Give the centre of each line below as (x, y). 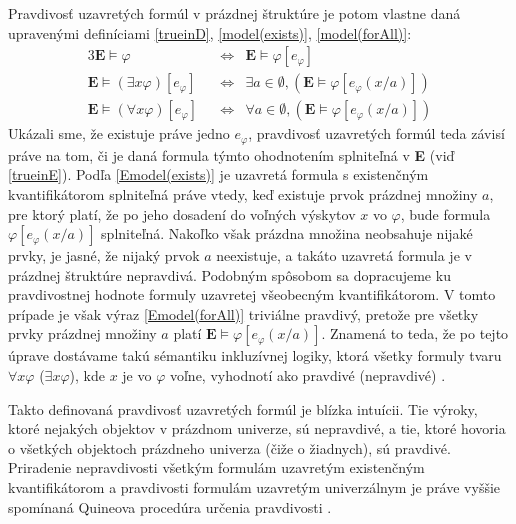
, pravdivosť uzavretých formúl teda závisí (376, 133)
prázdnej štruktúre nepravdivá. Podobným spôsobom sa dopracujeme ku (229, 274)
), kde (87, 375)
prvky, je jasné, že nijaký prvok (104, 255)
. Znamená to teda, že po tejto (415, 333)
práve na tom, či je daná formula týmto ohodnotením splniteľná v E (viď (231, 154)
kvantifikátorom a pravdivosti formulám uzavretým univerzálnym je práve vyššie (254, 487)
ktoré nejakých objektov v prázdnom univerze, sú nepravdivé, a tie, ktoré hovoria (257, 428)
